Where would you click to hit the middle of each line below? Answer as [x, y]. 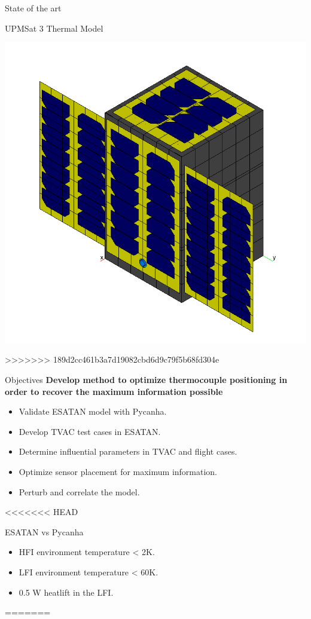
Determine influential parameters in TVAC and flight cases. [128, 451]
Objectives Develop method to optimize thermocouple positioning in [146, 379]
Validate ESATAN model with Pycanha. [93, 411]
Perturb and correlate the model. [79, 491]
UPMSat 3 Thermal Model [54, 28]
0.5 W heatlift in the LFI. [66, 592]
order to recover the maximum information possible [114, 391]
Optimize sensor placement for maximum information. [118, 471]
